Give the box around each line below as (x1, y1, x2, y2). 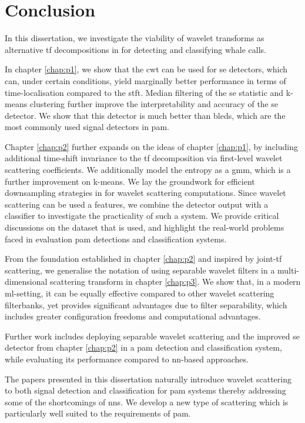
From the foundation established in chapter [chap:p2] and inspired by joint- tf (5, 252, 282, 265)
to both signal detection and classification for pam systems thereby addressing (5, 384, 286, 397)
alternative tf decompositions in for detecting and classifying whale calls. (5, 43, 266, 55)
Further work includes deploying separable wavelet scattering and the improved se (5, 329, 300, 342)
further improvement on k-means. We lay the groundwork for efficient (5, 175, 255, 187)
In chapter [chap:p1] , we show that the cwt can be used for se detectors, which (5, 63, 288, 75)
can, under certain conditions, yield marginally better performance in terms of (5, 74, 286, 86)
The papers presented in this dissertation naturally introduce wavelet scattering (5, 372, 291, 385)
